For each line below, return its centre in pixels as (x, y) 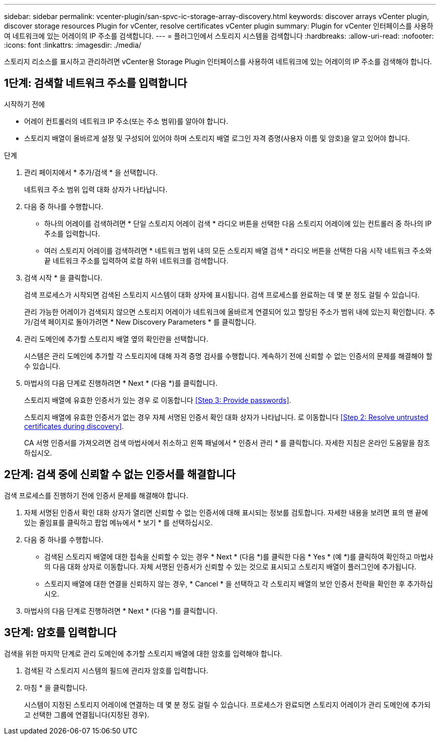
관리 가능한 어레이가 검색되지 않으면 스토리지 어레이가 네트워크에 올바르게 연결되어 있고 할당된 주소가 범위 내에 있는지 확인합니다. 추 (230, 312)
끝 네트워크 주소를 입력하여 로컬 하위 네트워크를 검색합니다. (136, 260)
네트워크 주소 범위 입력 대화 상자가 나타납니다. (96, 189)
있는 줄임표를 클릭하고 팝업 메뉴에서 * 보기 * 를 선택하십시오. (119, 522)
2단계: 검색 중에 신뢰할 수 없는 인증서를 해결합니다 (120, 475)
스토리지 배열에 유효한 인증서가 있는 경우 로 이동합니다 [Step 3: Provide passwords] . (158, 400)
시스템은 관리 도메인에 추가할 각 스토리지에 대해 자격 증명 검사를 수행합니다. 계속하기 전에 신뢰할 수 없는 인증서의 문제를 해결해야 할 (229, 356)
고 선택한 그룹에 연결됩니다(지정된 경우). (87, 714)
